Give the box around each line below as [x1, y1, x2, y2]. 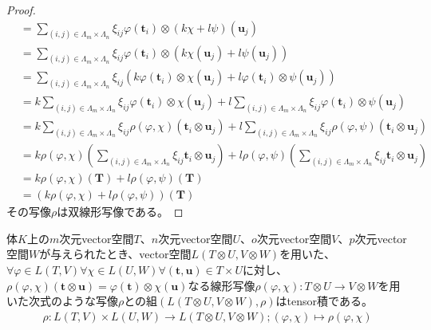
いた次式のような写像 [6, 293, 118, 309]
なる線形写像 [188, 277, 255, 293]
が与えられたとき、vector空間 [39, 246, 192, 262]
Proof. [6, 2, 36, 18]
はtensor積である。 [275, 293, 373, 309]
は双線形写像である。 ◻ [57, 203, 184, 220]
